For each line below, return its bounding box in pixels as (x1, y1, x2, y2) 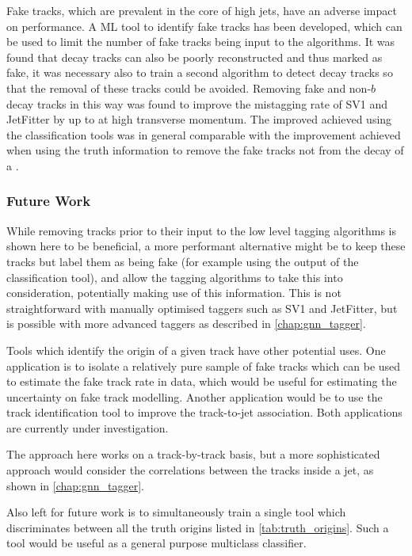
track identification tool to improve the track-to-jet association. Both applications (6, 404, 402, 421)
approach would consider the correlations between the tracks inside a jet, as (6, 462, 374, 478)
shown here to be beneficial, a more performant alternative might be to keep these (6, 238, 406, 254)
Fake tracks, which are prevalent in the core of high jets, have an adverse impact (6, 2, 397, 18)
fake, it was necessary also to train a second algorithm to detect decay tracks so (6, 64, 393, 81)
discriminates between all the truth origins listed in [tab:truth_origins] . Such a (6, 519, 389, 535)
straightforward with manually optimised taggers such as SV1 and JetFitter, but (6, 299, 398, 316)
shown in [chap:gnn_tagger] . (6, 477, 145, 493)
